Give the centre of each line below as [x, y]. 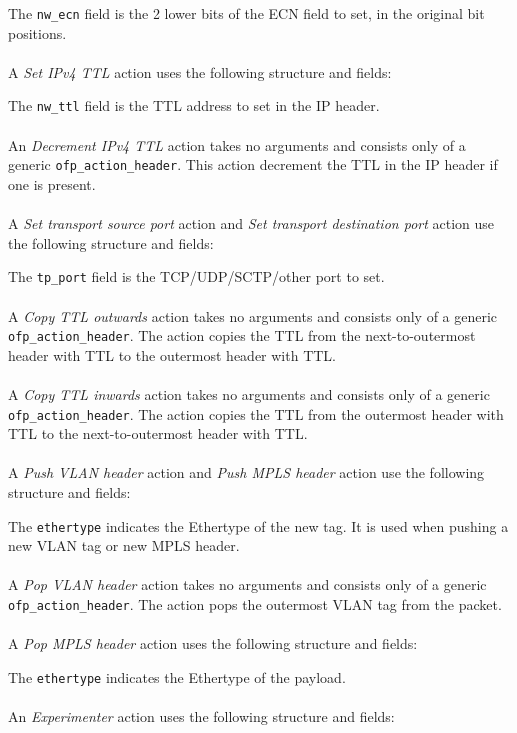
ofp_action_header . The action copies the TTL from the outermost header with [256, 413]
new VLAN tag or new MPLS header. [124, 545]
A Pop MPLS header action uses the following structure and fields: [213, 643]
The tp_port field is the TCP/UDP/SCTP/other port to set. [196, 276]
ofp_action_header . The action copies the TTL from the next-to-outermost [242, 335]
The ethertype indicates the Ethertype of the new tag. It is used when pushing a [258, 525]
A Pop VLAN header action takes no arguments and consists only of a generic [247, 584]
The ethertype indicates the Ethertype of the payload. [177, 676]
